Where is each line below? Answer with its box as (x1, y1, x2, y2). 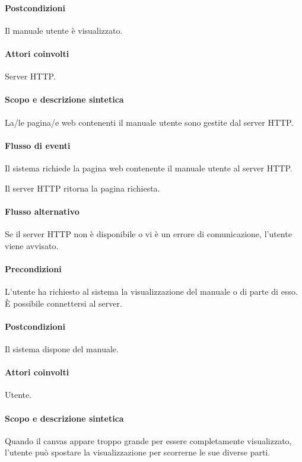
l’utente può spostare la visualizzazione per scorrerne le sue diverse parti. (5, 446, 271, 458)
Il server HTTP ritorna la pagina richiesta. (5, 181, 160, 194)
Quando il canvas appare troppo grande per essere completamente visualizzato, (5, 434, 292, 447)
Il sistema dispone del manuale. (5, 342, 119, 355)
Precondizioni (5, 262, 62, 275)
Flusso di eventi (5, 139, 71, 151)
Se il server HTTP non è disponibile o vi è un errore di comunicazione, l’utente (5, 227, 292, 240)
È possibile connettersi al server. (5, 297, 122, 309)
